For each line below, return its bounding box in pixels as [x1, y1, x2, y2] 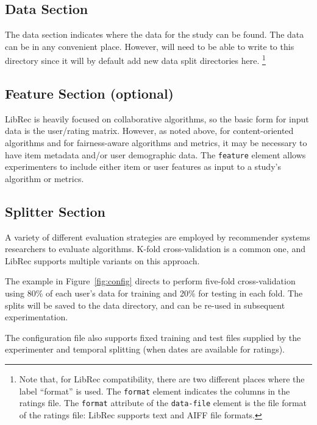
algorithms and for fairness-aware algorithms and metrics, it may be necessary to [5, 136, 307, 149]
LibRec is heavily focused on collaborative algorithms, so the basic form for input [5, 112, 309, 125]
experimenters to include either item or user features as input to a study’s [5, 160, 281, 173]
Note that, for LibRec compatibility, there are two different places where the [19, 373, 305, 385]
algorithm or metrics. [5, 172, 84, 184]
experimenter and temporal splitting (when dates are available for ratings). [5, 343, 285, 356]
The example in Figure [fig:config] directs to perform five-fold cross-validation [5, 275, 296, 287]
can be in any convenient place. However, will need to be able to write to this [5, 40, 294, 52]
